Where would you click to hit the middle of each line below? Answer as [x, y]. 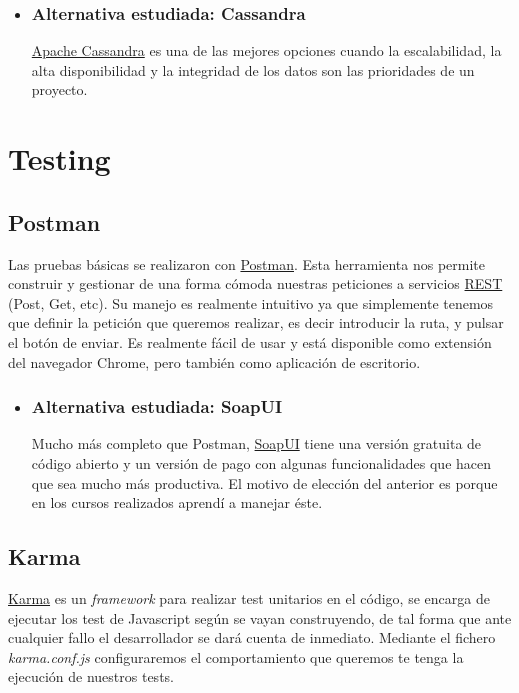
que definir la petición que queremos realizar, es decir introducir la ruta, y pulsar [256, 322]
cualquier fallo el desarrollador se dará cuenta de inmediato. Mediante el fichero [252, 637]
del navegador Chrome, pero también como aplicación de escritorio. [214, 361]
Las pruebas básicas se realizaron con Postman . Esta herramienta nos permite [247, 263]
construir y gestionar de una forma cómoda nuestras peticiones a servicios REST [255, 283]
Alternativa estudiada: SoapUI [157, 406]
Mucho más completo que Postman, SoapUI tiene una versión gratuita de [256, 443]
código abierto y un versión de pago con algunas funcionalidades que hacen [261, 462]
